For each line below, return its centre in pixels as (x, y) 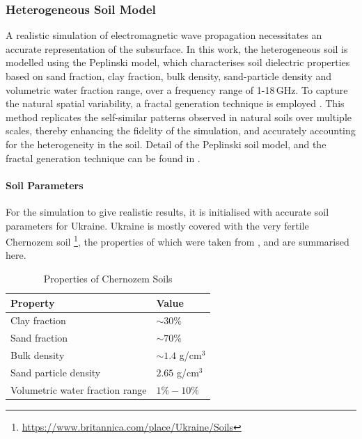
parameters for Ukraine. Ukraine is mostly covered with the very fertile (157, 225)
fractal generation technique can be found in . (103, 158)
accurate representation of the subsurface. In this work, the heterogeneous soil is (177, 48)
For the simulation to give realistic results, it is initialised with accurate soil (167, 211)
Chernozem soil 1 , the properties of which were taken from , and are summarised (178, 240)
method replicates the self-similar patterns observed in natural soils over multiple (179, 117)
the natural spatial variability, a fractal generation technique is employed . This (175, 103)
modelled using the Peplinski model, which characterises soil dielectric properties (178, 62)
